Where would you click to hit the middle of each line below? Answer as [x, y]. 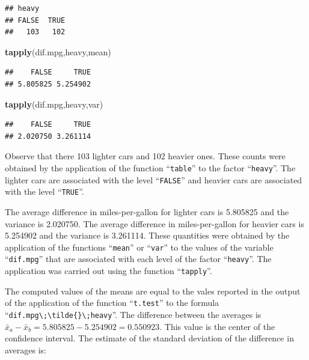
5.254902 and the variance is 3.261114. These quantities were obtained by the [147, 235]
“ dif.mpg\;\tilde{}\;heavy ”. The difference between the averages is [133, 314]
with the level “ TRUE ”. [44, 191]
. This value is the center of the [217, 326]
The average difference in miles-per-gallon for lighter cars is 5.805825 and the [147, 211]
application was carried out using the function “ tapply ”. [109, 270]
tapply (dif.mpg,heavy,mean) [58, 51]
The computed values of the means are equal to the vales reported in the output [153, 291]
